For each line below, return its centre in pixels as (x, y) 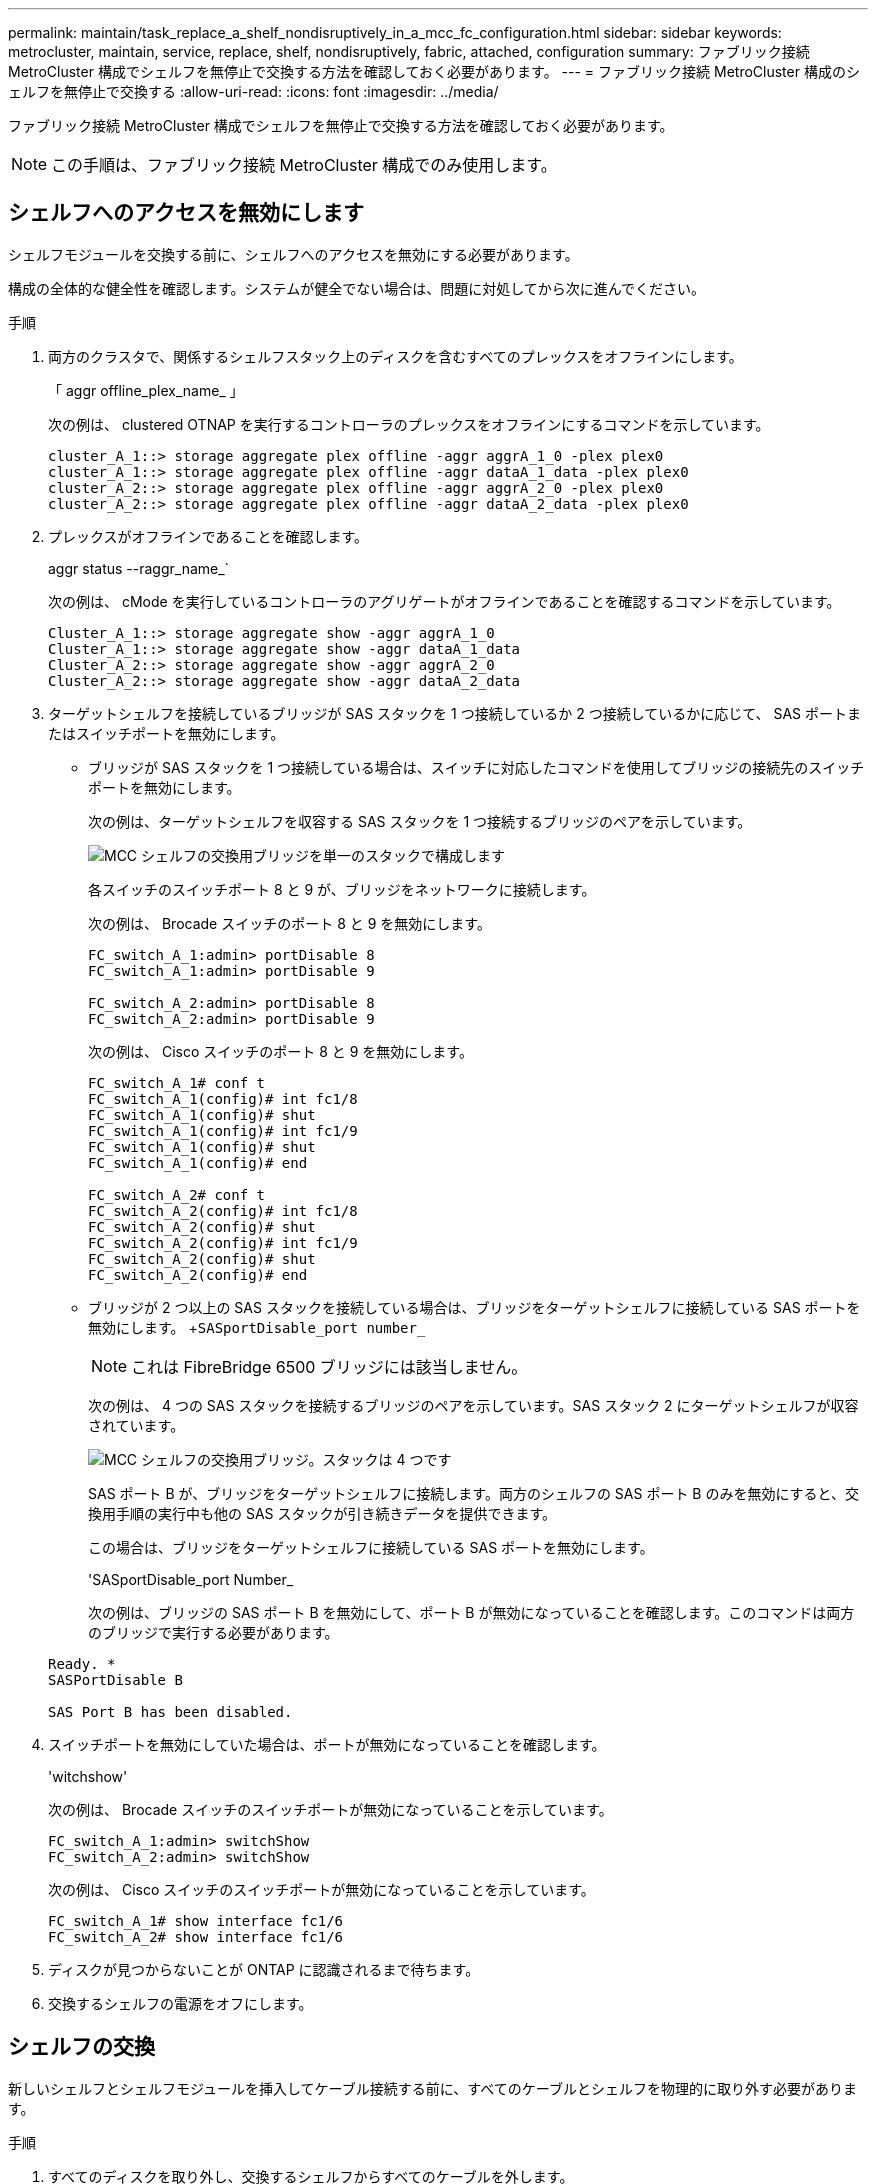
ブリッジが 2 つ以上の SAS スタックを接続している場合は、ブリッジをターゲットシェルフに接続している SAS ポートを (474, 1307)
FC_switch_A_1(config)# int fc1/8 (223, 1098)
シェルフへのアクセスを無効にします (186, 213)
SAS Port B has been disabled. (170, 1711)
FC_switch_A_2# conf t (177, 1194)
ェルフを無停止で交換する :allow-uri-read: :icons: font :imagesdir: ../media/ (253, 91)
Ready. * (82, 1663)
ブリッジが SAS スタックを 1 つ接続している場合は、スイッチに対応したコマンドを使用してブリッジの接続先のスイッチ (476, 767)
